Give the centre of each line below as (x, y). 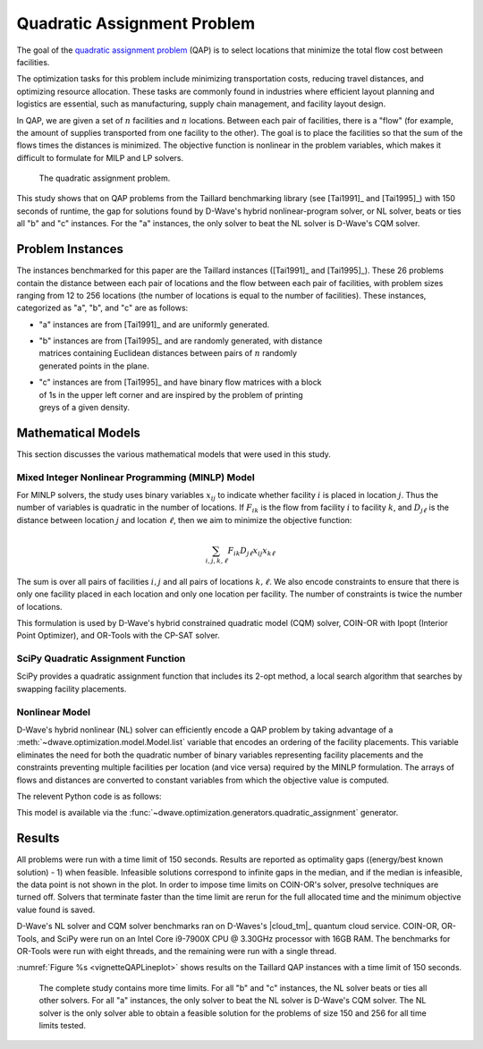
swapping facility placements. (72, 689)
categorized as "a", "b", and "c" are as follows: (102, 308)
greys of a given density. (84, 408)
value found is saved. (56, 909)
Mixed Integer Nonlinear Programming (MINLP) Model (136, 477)
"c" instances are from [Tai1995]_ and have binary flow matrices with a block (180, 382)
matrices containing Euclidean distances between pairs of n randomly (168, 353)
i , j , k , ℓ (216, 561)
